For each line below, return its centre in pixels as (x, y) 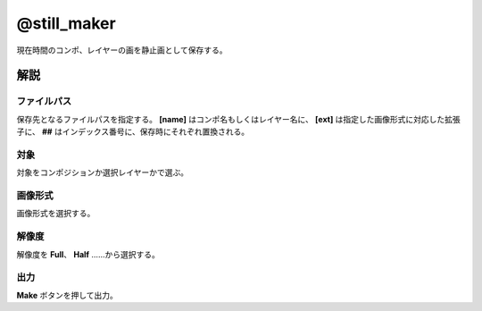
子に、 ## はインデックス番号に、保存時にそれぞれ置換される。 (133, 132)
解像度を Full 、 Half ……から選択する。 (88, 254)
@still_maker (66, 23)
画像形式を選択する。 (56, 214)
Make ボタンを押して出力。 (67, 295)
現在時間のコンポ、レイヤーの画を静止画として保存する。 (122, 50)
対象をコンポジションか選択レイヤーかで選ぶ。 (103, 172)
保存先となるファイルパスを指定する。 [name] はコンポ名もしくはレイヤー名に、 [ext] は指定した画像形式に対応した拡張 (239, 119)
